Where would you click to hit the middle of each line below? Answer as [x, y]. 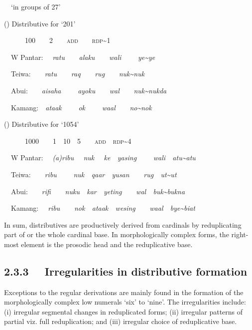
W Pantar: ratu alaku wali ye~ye [83, 57]
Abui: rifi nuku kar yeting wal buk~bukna [98, 191]
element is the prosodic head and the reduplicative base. [107, 244]
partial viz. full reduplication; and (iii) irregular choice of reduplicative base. [121, 321]
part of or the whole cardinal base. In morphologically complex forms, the [117, 234]
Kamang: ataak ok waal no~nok [81, 107]
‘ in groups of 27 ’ [36, 6]
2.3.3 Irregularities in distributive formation [126, 271]
